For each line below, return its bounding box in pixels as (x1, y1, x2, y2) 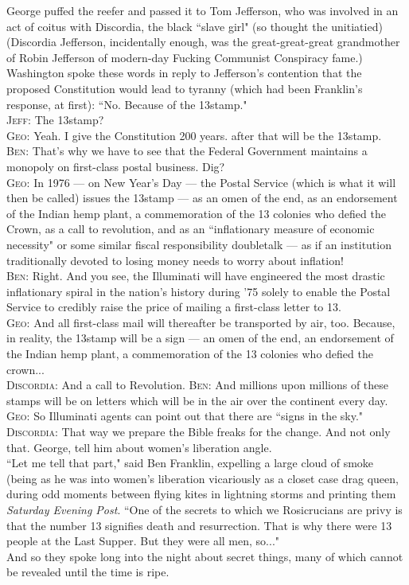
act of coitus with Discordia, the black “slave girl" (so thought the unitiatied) (6, 18, 383, 34)
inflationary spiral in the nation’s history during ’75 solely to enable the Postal (6, 283, 391, 299)
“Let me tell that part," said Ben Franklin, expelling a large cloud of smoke (6, 454, 374, 471)
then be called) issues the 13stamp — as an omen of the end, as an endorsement (6, 189, 398, 206)
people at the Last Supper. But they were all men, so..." (6, 532, 280, 549)
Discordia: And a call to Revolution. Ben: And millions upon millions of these (6, 376, 389, 393)
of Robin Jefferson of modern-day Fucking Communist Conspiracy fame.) (6, 49, 363, 65)
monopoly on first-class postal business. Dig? (6, 158, 225, 174)
